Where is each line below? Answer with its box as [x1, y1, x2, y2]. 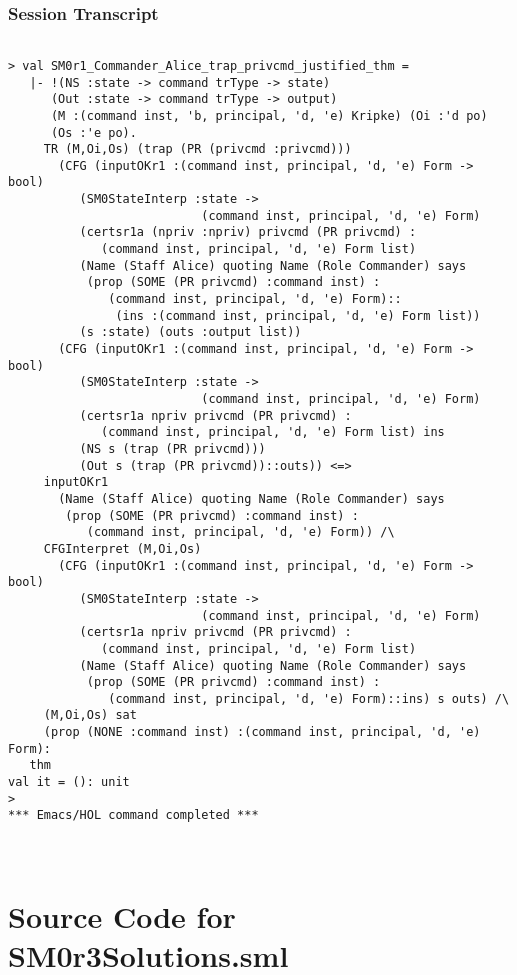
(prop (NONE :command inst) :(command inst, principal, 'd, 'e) [43, 725, 481, 740]
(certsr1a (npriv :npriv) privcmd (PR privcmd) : [79, 225, 417, 240]
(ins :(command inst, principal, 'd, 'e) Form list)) [115, 308, 481, 323]
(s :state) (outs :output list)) [79, 325, 302, 340]
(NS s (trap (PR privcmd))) [79, 441, 266, 456]
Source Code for [8, 895, 236, 936]
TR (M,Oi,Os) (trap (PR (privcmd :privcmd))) [43, 142, 352, 157]
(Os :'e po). [50, 125, 137, 140]
